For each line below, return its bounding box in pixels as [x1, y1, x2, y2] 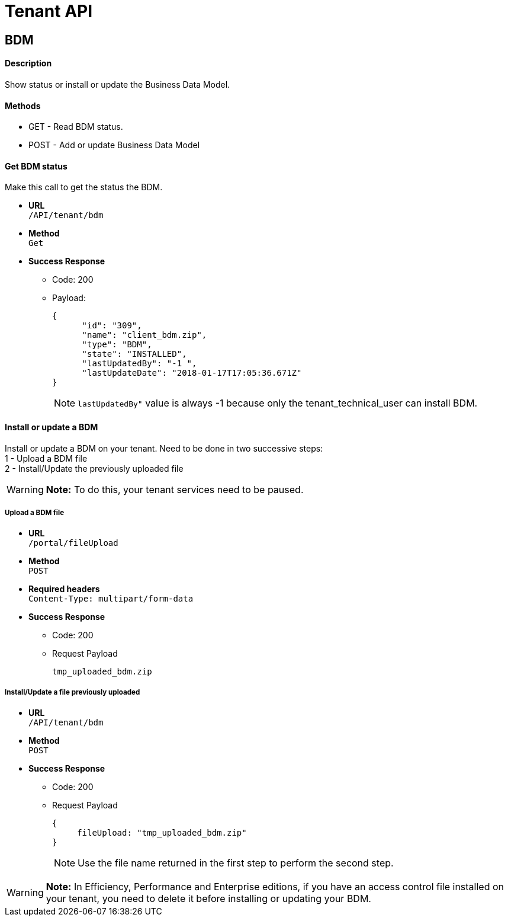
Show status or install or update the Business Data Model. [5, 79, 230, 89]
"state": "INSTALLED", [82, 349, 187, 359]
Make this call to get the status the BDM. [5, 182, 163, 193]
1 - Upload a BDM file [5, 453, 88, 463]
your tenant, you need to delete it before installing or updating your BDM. [46, 893, 371, 905]
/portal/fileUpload [28, 538, 118, 548]
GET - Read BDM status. [28, 121, 123, 132]
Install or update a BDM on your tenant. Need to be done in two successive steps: [5, 443, 323, 453]
